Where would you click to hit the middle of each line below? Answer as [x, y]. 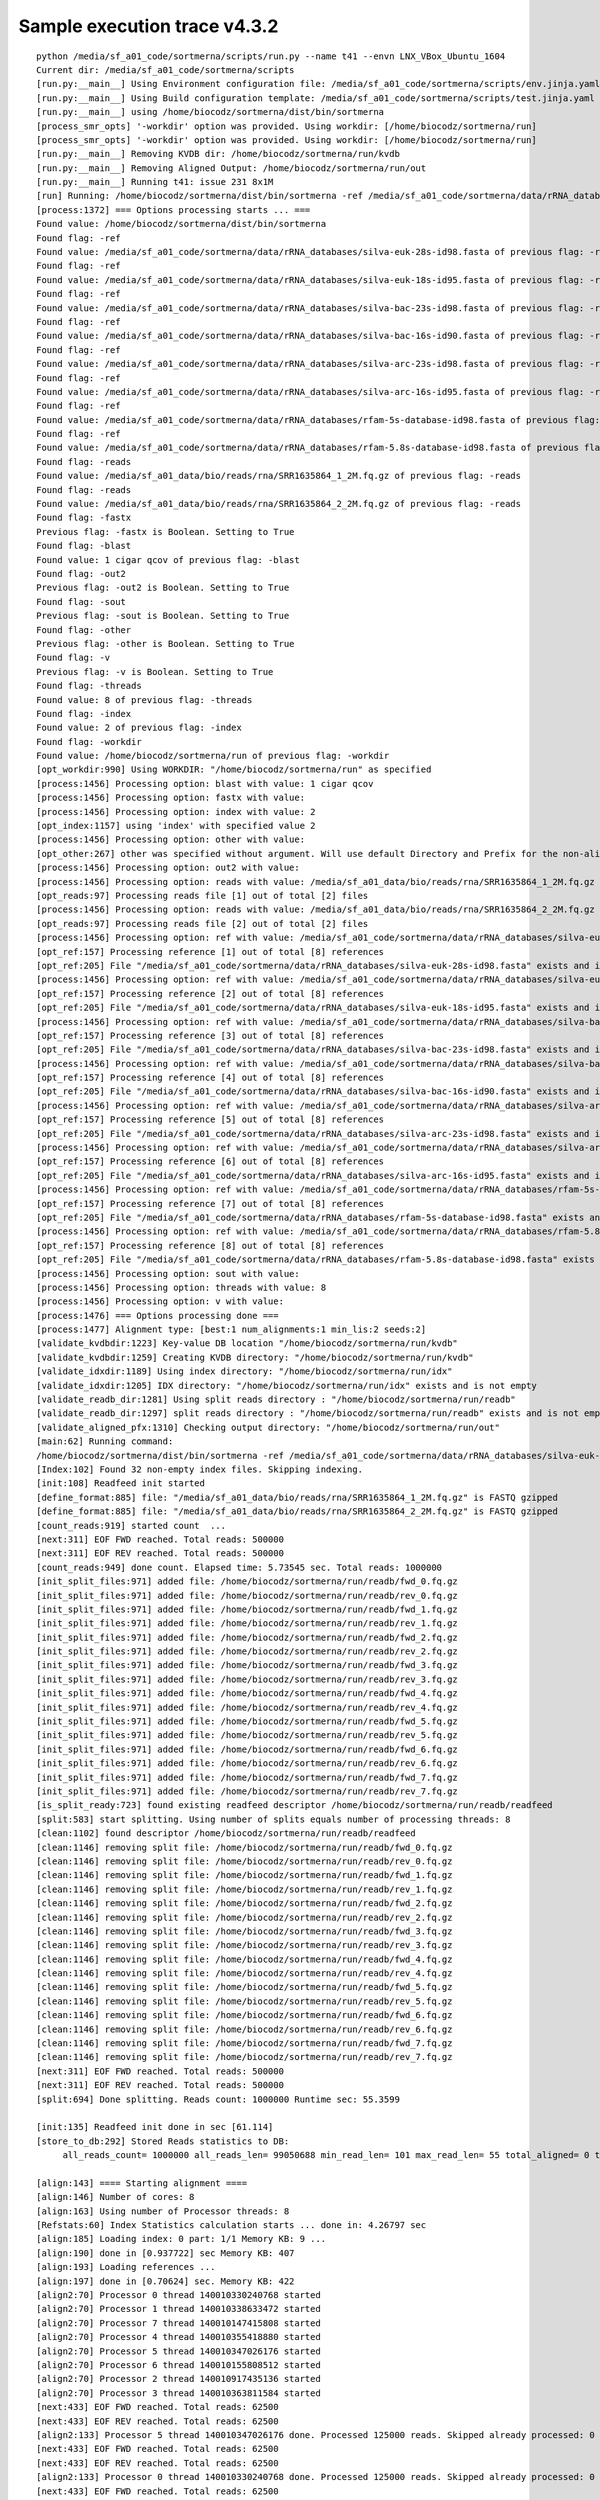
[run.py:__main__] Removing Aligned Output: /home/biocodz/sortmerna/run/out [231, 168]
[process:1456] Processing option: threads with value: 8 [181, 1287]
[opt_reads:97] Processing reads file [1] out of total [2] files [202, 895]
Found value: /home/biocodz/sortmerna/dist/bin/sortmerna [181, 224]
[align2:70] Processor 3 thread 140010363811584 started [179, 2393]
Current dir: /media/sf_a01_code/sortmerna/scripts [165, 69]
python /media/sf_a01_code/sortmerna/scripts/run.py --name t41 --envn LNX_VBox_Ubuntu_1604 [271, 56]
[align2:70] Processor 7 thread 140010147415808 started [179, 2323]
